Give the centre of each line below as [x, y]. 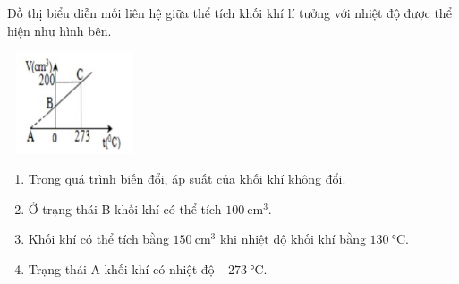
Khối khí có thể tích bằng [98, 239]
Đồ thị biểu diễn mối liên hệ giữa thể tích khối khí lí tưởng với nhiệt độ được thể [229, 13]
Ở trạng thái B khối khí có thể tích [125, 208]
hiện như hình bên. [59, 30]
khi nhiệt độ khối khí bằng [293, 239]
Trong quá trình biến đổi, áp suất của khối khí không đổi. [187, 179]
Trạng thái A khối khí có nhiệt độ [121, 268]
